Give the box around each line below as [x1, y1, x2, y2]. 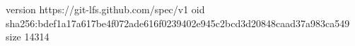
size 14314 [6, 29, 50, 44]
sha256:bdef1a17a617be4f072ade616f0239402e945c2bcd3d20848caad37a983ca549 [6, 15, 350, 30]
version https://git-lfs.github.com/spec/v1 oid [6, 2, 205, 16]
